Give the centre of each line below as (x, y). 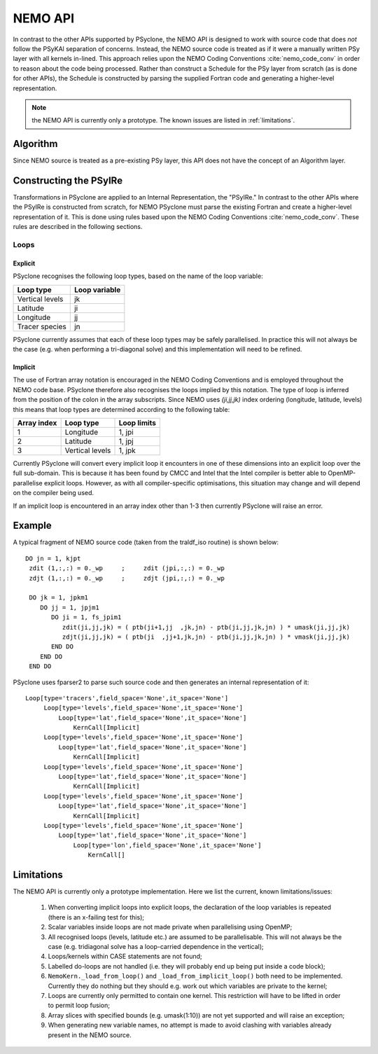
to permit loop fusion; (79, 1006)
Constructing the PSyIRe (68, 181)
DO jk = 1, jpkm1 (59, 598)
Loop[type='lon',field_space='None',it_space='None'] (167, 845)
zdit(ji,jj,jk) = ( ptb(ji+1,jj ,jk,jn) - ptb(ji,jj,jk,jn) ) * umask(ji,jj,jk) (206, 627)
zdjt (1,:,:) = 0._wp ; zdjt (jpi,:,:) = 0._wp (127, 578)
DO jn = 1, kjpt (53, 558)
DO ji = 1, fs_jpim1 (86, 617)
